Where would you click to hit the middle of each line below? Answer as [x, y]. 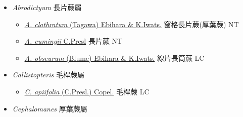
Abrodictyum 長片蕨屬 [47, 7]
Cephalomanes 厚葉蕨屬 [50, 108]
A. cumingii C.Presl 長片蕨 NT [74, 41]
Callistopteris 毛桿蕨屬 [48, 75]
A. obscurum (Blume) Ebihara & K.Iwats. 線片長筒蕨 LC [114, 57]
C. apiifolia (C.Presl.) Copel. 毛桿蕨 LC [87, 91]
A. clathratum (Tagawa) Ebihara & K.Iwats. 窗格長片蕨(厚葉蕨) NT [132, 24]
